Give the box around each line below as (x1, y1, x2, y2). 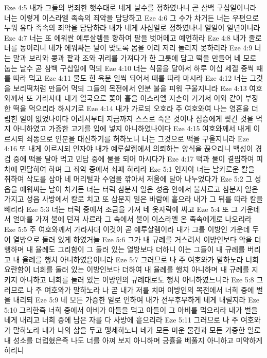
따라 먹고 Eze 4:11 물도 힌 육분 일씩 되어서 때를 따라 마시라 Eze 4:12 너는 (13, 73, 247, 83)
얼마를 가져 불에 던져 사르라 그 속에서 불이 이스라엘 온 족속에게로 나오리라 (13, 213, 252, 224)
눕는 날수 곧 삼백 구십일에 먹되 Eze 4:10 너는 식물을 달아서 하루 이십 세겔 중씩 (4, 62, 254, 73)
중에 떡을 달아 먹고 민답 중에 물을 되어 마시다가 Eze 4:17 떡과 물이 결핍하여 (13, 153, 254, 164)
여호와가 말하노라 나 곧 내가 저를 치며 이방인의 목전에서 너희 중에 (44, 284, 254, 295)
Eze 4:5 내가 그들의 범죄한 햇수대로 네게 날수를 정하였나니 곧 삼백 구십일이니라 (4, 2, 257, 12)
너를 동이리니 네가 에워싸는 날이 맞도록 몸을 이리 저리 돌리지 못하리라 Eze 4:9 (4, 42, 253, 53)
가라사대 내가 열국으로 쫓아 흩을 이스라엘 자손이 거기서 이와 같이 (35, 93, 243, 103)
